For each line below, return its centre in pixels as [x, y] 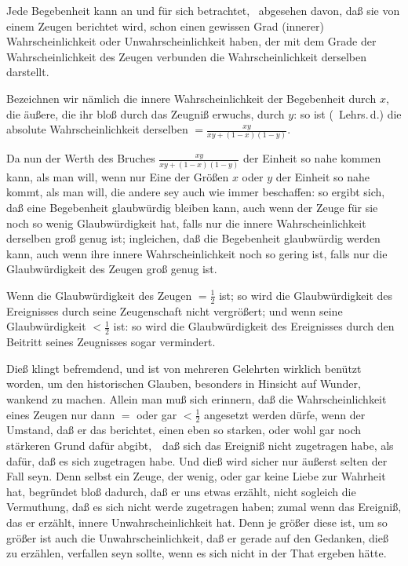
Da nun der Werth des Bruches [81, 158]
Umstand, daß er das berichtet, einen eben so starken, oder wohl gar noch [184, 430]
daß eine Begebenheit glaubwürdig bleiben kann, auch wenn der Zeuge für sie [192, 207]
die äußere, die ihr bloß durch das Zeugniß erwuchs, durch [146, 113]
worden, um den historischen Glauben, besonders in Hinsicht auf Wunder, [184, 383]
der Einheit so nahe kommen [312, 158]
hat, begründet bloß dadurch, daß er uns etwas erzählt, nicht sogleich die [181, 491]
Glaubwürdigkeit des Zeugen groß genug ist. [112, 269]
